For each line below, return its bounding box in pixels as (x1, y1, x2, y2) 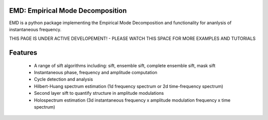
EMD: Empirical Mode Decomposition (9, 6, 127, 15)
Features (9, 48, 37, 57)
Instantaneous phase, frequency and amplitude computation (34, 70, 157, 76)
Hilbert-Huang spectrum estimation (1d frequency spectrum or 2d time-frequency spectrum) (34, 83, 223, 89)
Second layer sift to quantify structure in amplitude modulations (34, 90, 164, 96)
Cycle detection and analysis (34, 77, 93, 82)
